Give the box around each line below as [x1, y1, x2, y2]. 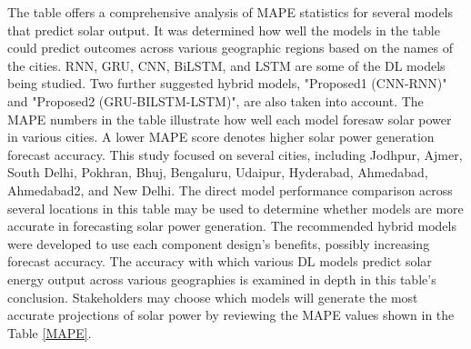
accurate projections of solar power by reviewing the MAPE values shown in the [7, 305, 455, 324]
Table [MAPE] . [7, 323, 92, 342]
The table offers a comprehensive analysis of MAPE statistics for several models [7, 3, 454, 21]
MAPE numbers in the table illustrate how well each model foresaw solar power [7, 109, 452, 128]
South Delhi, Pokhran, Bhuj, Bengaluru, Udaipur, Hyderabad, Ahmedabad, [7, 163, 428, 182]
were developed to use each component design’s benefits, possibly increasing [7, 234, 430, 253]
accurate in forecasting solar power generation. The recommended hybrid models [7, 216, 456, 235]
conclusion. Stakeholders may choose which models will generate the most [7, 287, 418, 306]
